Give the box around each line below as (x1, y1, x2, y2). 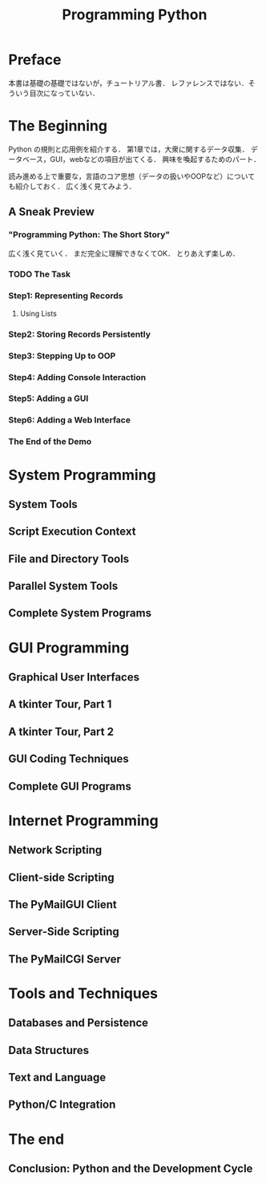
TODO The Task (8, 268, 71, 280)
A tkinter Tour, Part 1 (8, 697, 112, 711)
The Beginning (8, 117, 108, 135)
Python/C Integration (8, 1098, 116, 1112)
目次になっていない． (29, 88, 100, 98)
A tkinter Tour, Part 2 (8, 725, 115, 738)
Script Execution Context (8, 525, 136, 539)
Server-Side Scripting (8, 925, 120, 939)
